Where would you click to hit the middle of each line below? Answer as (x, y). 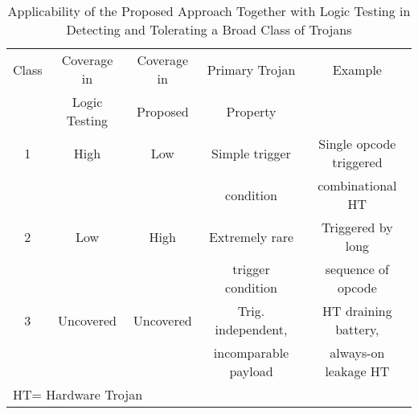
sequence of (357, 269)
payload (251, 371)
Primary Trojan (251, 69)
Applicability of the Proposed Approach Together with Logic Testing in (209, 11)
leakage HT (357, 371)
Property (251, 111)
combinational (357, 185)
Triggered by (357, 227)
